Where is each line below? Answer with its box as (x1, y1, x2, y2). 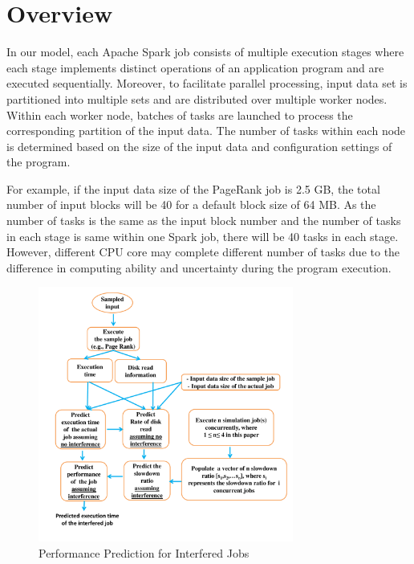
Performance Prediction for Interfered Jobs (39, 544, 250, 561)
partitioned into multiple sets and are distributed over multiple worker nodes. (6, 90, 388, 107)
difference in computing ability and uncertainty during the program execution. (6, 259, 392, 276)
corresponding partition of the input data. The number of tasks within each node (6, 122, 406, 139)
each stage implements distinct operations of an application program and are (6, 59, 384, 76)
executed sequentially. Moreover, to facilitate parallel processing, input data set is (6, 75, 408, 92)
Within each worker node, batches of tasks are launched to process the (6, 106, 353, 123)
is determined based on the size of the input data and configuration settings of (6, 137, 392, 154)
